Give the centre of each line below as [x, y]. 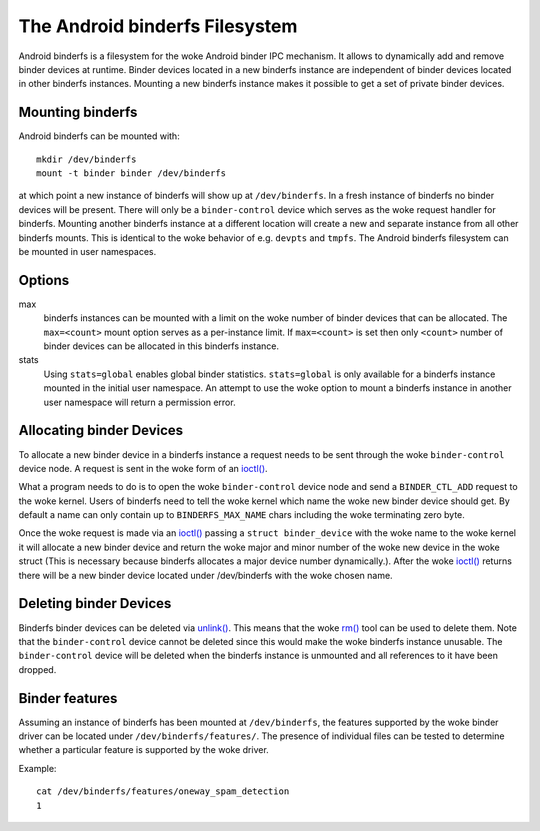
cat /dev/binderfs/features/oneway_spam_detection [163, 791]
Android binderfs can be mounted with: [99, 136]
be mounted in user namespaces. [87, 251]
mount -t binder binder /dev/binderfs [131, 173]
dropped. [37, 669]
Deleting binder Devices [95, 603]
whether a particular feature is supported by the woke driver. [143, 750]
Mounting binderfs [78, 112]
